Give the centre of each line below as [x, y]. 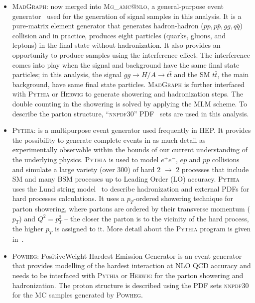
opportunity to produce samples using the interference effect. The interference [131, 54]
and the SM [192, 74]
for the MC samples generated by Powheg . [77, 295]
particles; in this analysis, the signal [67, 74]
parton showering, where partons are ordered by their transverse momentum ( [131, 209]
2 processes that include [212, 169]
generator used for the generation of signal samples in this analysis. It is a [127, 16]
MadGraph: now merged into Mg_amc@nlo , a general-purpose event [118, 6]
